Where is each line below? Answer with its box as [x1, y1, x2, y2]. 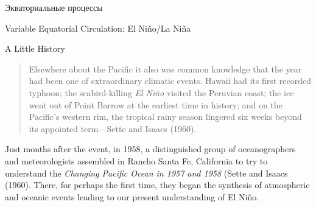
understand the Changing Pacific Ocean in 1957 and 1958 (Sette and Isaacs [5, 166, 288, 179]
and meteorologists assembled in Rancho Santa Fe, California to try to [5, 154, 268, 167]
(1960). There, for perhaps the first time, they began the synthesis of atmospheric [5, 178, 310, 191]
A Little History [5, 42, 65, 55]
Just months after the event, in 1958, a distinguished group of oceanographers [5, 142, 296, 155]
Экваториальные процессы [5, 1, 103, 13]
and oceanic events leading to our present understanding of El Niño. [5, 190, 259, 203]
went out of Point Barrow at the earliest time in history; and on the [29, 98, 283, 111]
